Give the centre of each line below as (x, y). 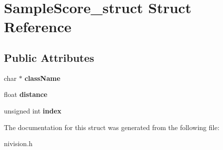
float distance (26, 94)
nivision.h (18, 143)
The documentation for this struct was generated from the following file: (112, 127)
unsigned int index (33, 110)
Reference (38, 27)
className (42, 78)
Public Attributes (49, 57)
